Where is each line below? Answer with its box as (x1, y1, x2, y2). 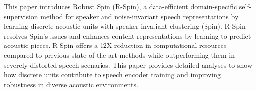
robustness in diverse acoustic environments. (4, 79, 138, 89)
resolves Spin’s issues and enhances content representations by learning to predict (4, 30, 251, 41)
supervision (4, 11, 38, 21)
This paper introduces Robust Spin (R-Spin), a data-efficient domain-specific (4, 1, 237, 11)
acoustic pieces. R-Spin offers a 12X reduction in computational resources (4, 40, 227, 50)
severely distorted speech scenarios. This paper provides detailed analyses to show (4, 59, 253, 70)
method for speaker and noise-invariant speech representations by (40, 11, 239, 21)
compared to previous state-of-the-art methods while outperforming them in (4, 49, 235, 60)
